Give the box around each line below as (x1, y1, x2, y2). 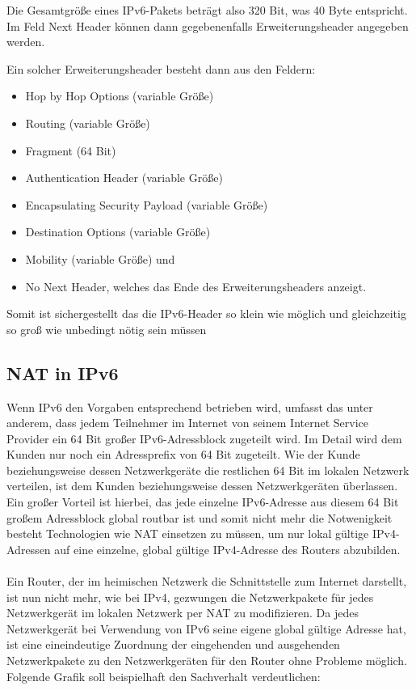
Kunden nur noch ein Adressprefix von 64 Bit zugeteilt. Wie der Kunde (6, 446, 360, 463)
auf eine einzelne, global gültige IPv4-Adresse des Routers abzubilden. (54, 540, 401, 557)
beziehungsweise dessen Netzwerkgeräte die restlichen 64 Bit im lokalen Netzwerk (6, 461, 410, 478)
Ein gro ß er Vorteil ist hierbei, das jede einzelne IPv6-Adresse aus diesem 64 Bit (6, 493, 399, 510)
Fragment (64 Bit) (25, 142, 116, 159)
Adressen (6, 540, 51, 557)
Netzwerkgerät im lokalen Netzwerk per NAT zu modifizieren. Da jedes (6, 604, 359, 621)
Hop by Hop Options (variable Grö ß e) (25, 87, 214, 104)
